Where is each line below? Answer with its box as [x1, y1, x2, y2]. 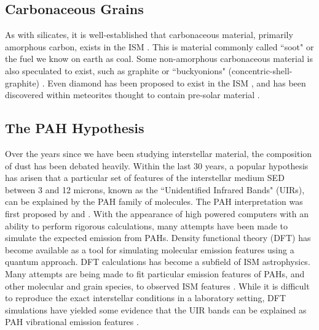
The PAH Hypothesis [5, 118, 144, 137]
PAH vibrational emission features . [5, 315, 139, 328]
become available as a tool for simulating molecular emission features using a [5, 243, 294, 256]
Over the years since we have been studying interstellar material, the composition [5, 147, 312, 159]
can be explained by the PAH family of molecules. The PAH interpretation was [5, 195, 303, 208]
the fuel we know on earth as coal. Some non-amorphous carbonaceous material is [5, 52, 313, 65]
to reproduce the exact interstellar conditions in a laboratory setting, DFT [5, 291, 286, 304]
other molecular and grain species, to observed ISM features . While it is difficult [5, 279, 310, 292]
